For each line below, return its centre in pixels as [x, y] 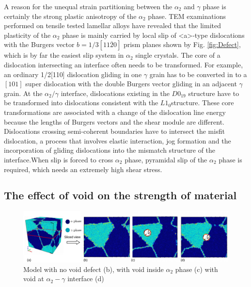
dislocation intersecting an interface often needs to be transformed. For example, [124, 64]
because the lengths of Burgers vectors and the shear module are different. [114, 121]
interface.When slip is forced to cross [59, 159]
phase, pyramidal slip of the [166, 159]
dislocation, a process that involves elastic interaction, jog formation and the [118, 140]
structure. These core [203, 103]
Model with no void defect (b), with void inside [94, 269]
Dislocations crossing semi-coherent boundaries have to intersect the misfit [114, 131]
